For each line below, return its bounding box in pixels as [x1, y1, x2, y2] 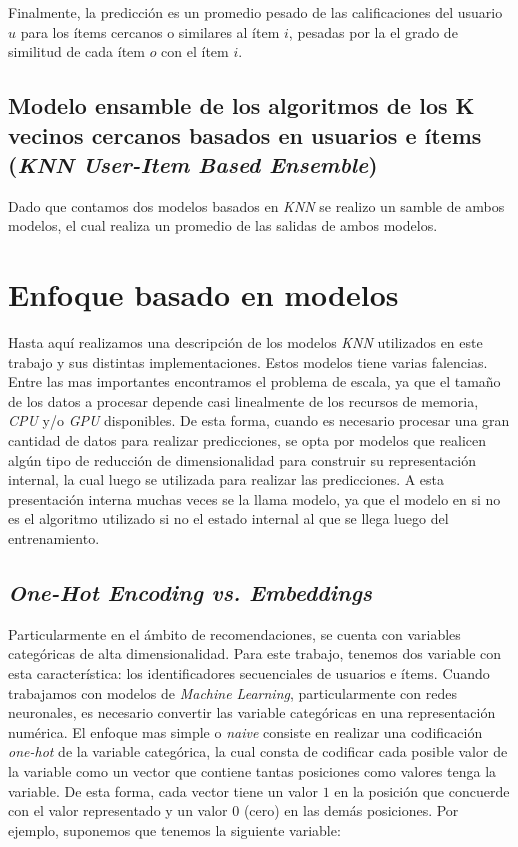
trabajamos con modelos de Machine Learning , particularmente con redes [8, 682, 457, 703]
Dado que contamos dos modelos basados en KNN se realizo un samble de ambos [8, 195, 505, 216]
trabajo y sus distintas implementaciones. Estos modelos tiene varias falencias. [8, 351, 488, 372]
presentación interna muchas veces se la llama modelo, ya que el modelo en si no [8, 488, 501, 509]
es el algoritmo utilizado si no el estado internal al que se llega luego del [8, 508, 449, 529]
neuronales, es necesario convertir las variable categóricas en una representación [8, 702, 496, 723]
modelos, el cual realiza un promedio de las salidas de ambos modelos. [8, 215, 438, 236]
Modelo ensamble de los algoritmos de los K [8, 90, 475, 121]
